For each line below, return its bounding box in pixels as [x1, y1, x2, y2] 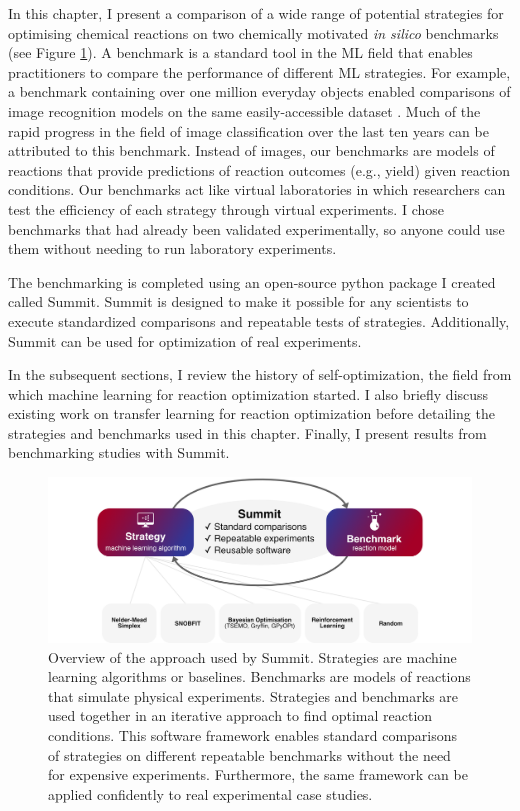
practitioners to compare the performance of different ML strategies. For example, [8, 61, 511, 82]
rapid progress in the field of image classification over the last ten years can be [8, 120, 489, 141]
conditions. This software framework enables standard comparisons [48, 725, 458, 746]
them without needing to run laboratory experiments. [8, 238, 337, 259]
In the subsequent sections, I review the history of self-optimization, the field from [8, 364, 512, 385]
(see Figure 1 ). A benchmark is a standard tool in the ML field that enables [8, 42, 473, 63]
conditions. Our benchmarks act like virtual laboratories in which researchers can [8, 179, 506, 200]
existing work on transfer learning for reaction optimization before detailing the [8, 403, 495, 424]
